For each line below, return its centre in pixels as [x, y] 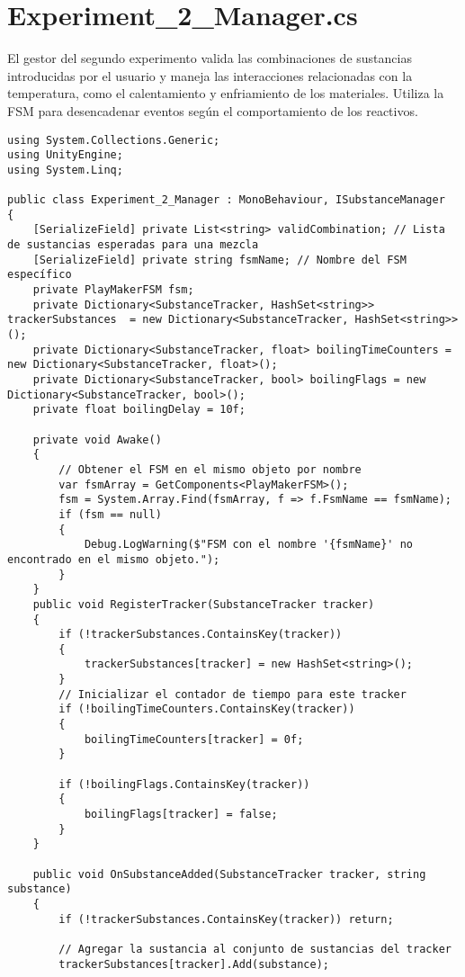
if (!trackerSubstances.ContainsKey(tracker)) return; [226, 919]
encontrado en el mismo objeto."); [114, 559]
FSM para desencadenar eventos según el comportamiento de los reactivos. [213, 110]
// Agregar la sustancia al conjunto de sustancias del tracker [255, 949]
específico [40, 275]
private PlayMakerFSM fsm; [113, 290]
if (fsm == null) [110, 514]
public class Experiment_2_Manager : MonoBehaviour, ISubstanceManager [226, 200]
